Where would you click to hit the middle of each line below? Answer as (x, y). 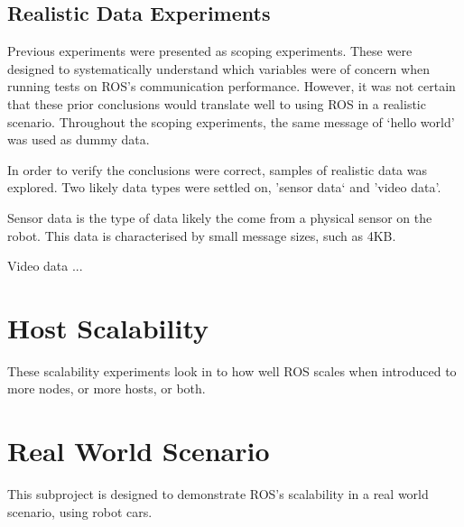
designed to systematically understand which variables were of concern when (218, 68)
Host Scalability (108, 327)
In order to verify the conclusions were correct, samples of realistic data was (218, 169)
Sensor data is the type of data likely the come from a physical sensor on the (220, 217)
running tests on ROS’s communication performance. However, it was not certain (232, 86)
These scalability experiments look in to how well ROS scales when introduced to (232, 370)
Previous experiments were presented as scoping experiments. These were (210, 51)
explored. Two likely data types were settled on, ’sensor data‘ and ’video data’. (224, 187)
